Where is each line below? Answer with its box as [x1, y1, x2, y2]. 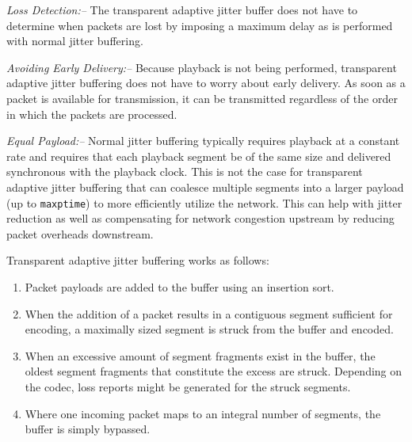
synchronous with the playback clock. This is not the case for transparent [6, 163, 363, 180]
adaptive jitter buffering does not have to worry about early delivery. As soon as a [6, 74, 406, 91]
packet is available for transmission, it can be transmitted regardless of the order [6, 90, 398, 106]
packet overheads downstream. [6, 225, 154, 242]
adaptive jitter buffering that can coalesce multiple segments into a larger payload [6, 178, 404, 195]
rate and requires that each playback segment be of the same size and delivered [6, 147, 391, 164]
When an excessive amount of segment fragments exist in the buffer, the [25, 347, 376, 364]
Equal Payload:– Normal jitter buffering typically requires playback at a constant [6, 132, 400, 149]
